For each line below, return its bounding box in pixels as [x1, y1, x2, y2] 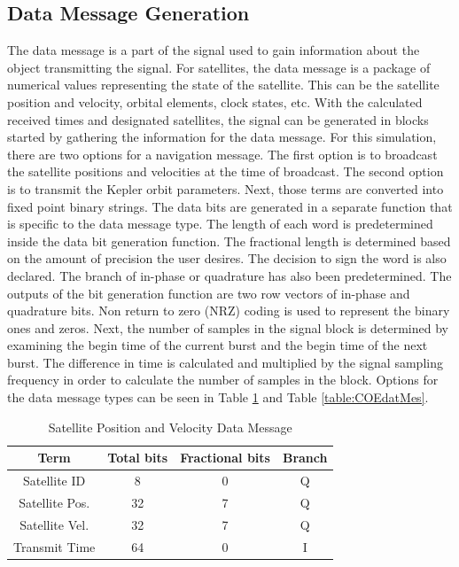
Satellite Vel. [19, 515, 89, 533]
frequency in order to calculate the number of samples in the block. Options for [7, 370, 439, 389]
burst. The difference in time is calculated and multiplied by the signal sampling [7, 353, 443, 371]
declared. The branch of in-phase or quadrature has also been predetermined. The [7, 266, 452, 284]
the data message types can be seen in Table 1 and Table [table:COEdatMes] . [7, 388, 429, 407]
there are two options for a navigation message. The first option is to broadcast [7, 144, 438, 163]
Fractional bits [180, 448, 270, 467]
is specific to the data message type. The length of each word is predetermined [7, 214, 433, 233]
